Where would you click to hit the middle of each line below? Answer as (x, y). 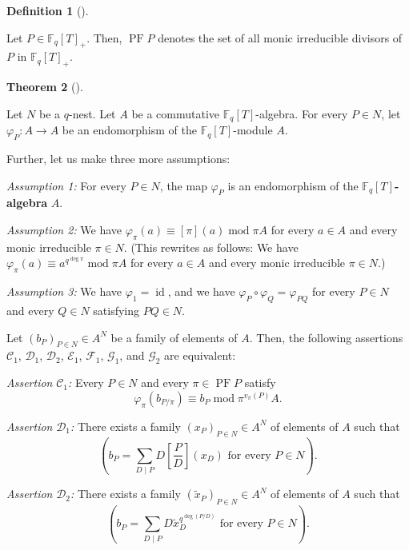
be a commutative (176, 113)
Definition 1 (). (48, 10)
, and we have (201, 291)
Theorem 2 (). (45, 87)
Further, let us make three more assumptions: (118, 159)
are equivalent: (200, 355)
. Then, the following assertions (326, 337)
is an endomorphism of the (293, 185)
